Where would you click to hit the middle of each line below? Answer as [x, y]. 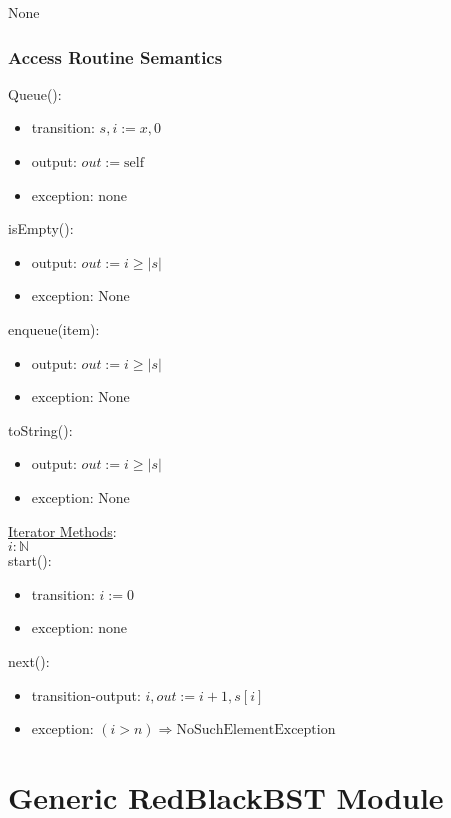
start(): [30, 560]
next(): [29, 660]
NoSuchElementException [256, 730]
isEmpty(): [41, 228]
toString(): [40, 429]
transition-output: [86, 694]
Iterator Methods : [62, 530]
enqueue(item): [54, 328]
